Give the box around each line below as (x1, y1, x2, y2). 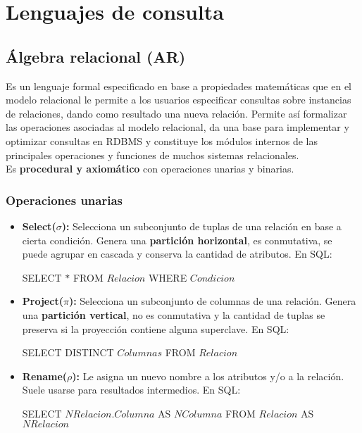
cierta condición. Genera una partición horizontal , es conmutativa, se (22, 232, 332, 247)
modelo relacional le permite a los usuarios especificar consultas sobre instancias (6, 92, 351, 107)
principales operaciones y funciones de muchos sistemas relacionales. (6, 147, 299, 162)
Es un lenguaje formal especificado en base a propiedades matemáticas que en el (6, 78, 352, 93)
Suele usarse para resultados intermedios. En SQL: (22, 382, 241, 397)
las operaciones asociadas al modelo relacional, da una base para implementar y (6, 120, 349, 134)
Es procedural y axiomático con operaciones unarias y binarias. (6, 161, 294, 176)
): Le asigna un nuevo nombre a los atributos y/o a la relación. (72, 368, 344, 383)
